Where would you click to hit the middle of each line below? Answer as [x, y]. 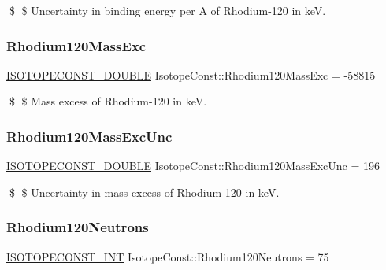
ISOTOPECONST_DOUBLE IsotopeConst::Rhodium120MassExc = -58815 [191, 74]
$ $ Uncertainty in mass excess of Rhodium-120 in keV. [144, 192]
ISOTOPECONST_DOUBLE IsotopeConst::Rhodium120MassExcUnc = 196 [193, 166]
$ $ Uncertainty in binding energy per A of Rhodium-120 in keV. [167, 10]
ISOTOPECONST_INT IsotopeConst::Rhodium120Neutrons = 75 [168, 256]
